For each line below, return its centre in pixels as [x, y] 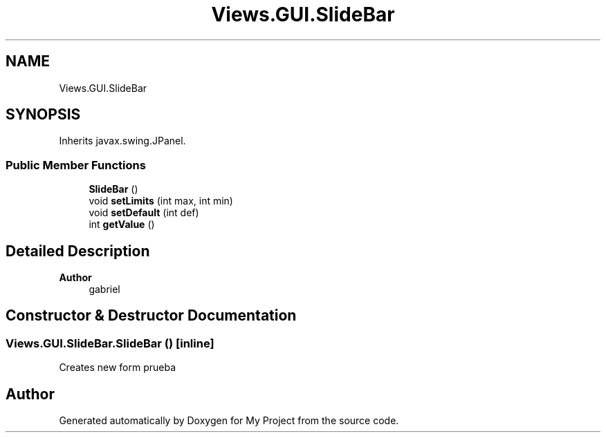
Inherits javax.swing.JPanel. [122, 141]
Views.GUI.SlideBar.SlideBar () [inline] [110, 343]
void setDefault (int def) [144, 213]
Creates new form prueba [118, 368]
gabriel [104, 289]
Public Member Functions [76, 165]
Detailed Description [78, 251]
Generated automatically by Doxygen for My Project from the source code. [229, 421]
